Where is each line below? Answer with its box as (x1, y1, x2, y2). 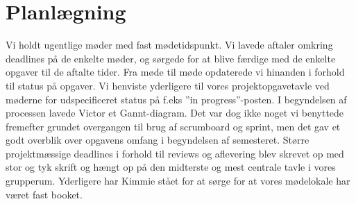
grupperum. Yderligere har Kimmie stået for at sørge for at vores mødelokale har (6, 173, 350, 188)
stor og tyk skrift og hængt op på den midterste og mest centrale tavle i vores (6, 160, 336, 174)
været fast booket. (6, 187, 83, 201)
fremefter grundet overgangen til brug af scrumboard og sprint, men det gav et (6, 119, 341, 133)
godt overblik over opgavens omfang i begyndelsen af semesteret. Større (6, 133, 310, 147)
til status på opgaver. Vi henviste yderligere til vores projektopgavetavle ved (6, 78, 330, 92)
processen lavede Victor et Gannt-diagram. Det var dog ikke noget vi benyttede (6, 105, 344, 120)
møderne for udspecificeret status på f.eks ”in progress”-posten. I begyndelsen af (6, 92, 347, 106)
